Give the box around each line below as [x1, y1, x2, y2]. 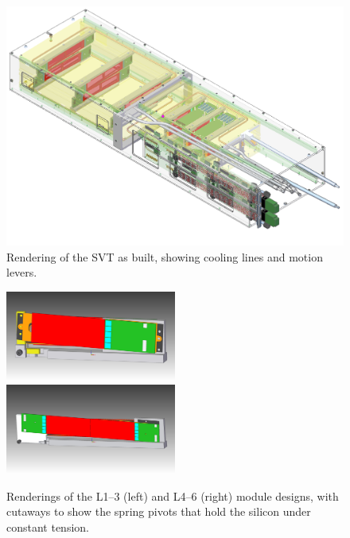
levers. [6, 264, 37, 281]
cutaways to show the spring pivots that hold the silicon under [6, 503, 311, 520]
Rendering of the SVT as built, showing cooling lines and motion [6, 248, 323, 265]
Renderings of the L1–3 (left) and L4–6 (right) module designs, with [6, 487, 339, 504]
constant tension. [6, 518, 89, 535]
